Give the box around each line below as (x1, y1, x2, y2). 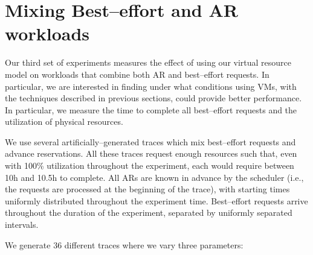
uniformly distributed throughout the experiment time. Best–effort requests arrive (5, 194, 308, 207)
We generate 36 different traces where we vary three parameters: (5, 238, 244, 251)
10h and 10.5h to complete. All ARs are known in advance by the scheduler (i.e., (5, 171, 304, 183)
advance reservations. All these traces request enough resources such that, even (5, 147, 297, 160)
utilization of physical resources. (5, 115, 123, 128)
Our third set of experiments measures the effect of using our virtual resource (5, 56, 292, 69)
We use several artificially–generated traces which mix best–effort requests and (5, 135, 296, 148)
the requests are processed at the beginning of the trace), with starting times (5, 183, 290, 195)
